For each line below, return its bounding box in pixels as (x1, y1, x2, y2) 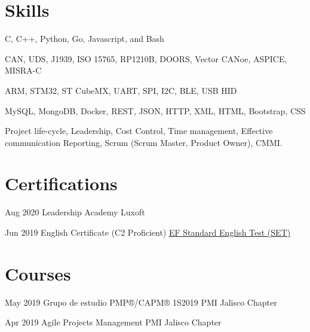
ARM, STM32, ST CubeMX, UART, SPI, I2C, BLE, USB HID (5, 84, 237, 96)
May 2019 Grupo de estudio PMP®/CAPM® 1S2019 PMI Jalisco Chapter (5, 296, 277, 308)
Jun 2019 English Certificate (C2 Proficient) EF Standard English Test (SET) (5, 226, 291, 238)
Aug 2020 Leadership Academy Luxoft (5, 206, 145, 218)
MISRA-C (5, 64, 42, 77)
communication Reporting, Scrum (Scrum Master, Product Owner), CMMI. (5, 136, 283, 148)
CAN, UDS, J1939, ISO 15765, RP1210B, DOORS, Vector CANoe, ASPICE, (5, 52, 287, 65)
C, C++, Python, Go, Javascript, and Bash (5, 32, 164, 45)
